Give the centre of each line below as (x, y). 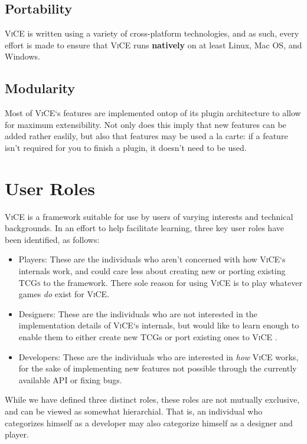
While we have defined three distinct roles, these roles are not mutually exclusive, (152, 399)
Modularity (40, 88)
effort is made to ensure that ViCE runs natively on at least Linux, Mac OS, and (153, 45)
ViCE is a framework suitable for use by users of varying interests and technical (149, 216)
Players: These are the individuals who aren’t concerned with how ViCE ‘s (152, 259)
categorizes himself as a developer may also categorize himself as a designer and (149, 422)
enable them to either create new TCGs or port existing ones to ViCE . (148, 337)
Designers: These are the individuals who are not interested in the (138, 313)
